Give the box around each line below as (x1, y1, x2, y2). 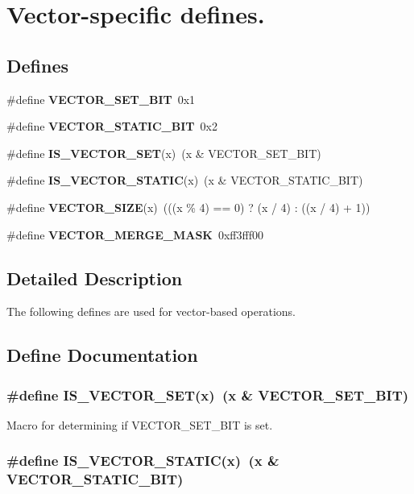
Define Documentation (6, 342, 198, 367)
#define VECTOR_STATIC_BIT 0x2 (6, 118, 217, 135)
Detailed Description (6, 265, 183, 290)
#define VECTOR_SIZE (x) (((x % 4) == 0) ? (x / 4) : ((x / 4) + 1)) (6, 198, 371, 215)
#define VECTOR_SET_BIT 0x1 (6, 90, 196, 107)
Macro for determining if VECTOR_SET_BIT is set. (6, 416, 273, 433)
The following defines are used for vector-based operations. (6, 303, 296, 320)
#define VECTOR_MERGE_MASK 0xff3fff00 (6, 226, 263, 243)
